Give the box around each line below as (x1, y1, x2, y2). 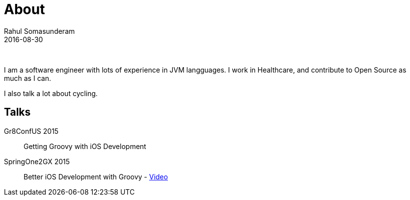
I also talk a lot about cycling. (4, 89, 98, 98)
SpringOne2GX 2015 (4, 157, 70, 166)
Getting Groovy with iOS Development (24, 142, 146, 150)
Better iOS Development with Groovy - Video (24, 172, 168, 181)
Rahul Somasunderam (4, 26, 75, 35)
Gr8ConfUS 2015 (4, 126, 59, 135)
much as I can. (4, 74, 51, 82)
